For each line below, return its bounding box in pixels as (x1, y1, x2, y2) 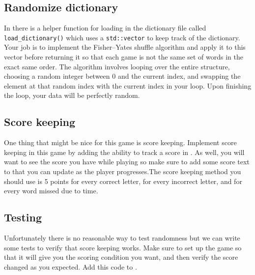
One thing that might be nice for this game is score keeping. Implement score (4, 137, 237, 148)
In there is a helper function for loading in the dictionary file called (4, 23, 206, 33)
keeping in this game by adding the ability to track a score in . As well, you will (4, 147, 245, 157)
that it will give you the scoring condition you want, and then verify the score (4, 252, 238, 262)
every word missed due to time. (4, 185, 98, 196)
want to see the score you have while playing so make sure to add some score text (4, 156, 250, 167)
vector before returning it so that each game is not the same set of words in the (4, 52, 244, 62)
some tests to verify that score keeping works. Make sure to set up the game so (4, 242, 242, 252)
